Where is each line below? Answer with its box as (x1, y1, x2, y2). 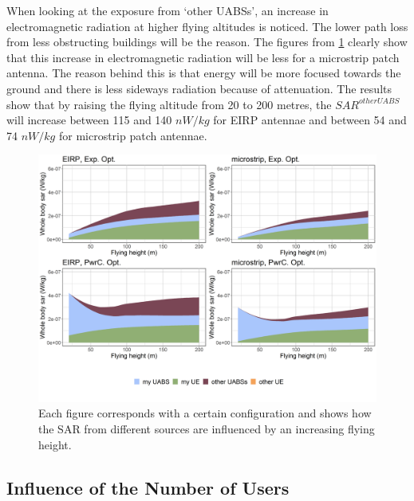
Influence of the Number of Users (6, 475, 290, 499)
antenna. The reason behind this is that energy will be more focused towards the (6, 65, 401, 81)
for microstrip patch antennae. (58, 127, 207, 143)
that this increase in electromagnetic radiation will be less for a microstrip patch (6, 49, 400, 65)
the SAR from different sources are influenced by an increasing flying (38, 421, 375, 437)
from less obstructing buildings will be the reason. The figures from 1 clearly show (6, 33, 408, 50)
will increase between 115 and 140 (6, 112, 172, 128)
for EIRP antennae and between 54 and (213, 112, 407, 128)
